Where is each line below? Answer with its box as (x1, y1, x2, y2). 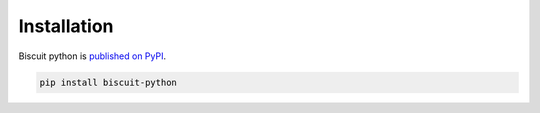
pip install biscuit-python (39, 76, 177, 88)
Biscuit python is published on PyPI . (18, 50, 167, 62)
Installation (18, 15, 114, 37)
